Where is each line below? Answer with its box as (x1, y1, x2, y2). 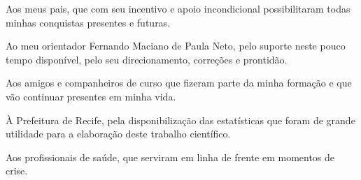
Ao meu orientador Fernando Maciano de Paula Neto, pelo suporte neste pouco (6, 38, 346, 53)
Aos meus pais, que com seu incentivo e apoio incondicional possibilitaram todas (6, 1, 351, 15)
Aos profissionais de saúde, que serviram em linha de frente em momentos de (6, 149, 335, 164)
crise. (6, 163, 28, 178)
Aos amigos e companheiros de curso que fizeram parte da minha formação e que (6, 75, 352, 90)
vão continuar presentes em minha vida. (6, 89, 176, 103)
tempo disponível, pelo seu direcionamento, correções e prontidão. (6, 52, 288, 66)
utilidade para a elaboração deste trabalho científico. (6, 126, 231, 141)
